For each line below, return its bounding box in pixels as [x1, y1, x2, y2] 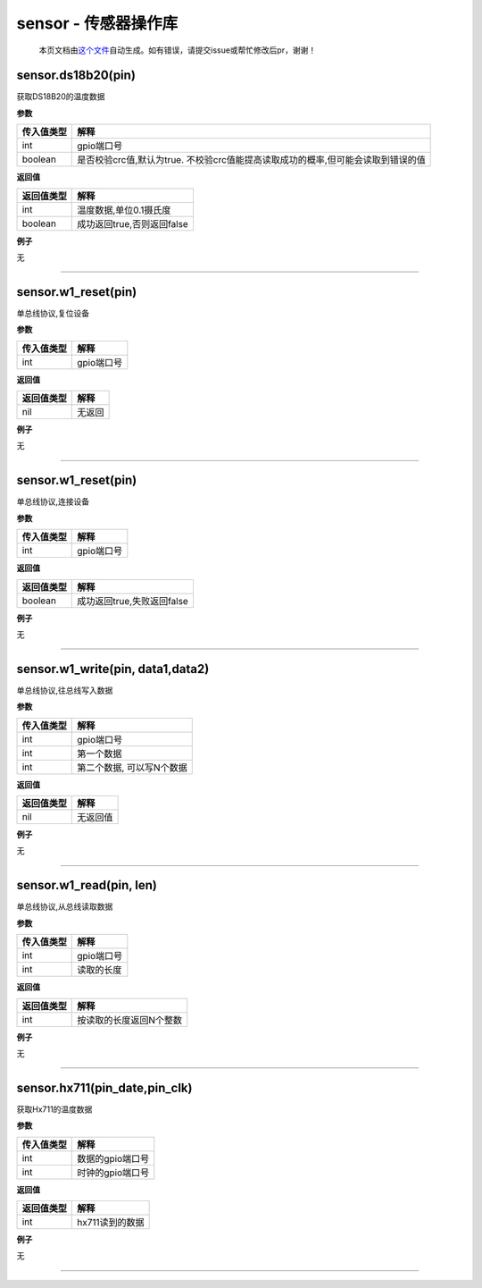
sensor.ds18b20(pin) [16, 68, 136, 83]
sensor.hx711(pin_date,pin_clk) [16, 1080, 193, 1095]
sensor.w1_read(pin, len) [16, 878, 158, 893]
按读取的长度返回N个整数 [77, 1014, 183, 1026]
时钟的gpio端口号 [77, 1166, 150, 1179]
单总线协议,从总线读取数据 [16, 901, 113, 912]
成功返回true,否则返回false [77, 217, 189, 230]
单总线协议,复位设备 [16, 307, 90, 318]
